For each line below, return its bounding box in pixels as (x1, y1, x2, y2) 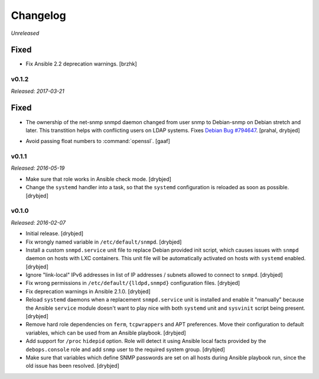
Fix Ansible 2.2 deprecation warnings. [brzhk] (25, 60, 137, 67)
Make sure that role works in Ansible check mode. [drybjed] (25, 175, 171, 183)
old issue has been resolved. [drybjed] (25, 362, 119, 370)
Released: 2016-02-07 (11, 219, 66, 226)
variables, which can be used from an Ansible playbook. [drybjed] (25, 329, 186, 336)
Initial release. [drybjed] (25, 230, 84, 237)
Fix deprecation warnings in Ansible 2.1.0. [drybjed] (25, 287, 151, 295)
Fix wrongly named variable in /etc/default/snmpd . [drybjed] (25, 238, 182, 245)
